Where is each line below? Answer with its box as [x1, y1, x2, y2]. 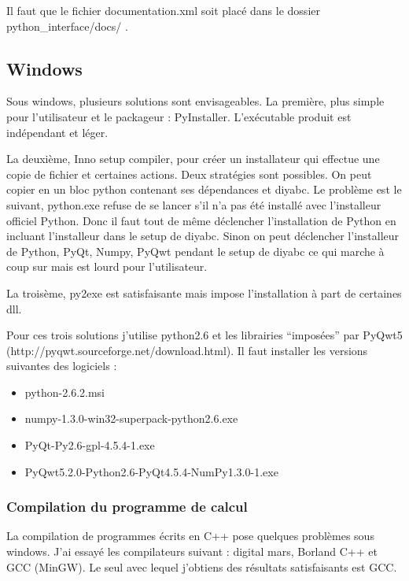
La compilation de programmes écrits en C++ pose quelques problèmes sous [6, 527, 374, 544]
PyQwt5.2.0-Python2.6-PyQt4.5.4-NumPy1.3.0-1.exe [24, 463, 278, 479]
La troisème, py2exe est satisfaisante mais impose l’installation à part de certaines [6, 284, 402, 301]
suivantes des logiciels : [6, 357, 117, 374]
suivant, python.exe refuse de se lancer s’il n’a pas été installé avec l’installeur [6, 196, 381, 213]
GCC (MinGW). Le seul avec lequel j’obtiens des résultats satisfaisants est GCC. [6, 558, 397, 575]
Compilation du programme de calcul [6, 497, 248, 516]
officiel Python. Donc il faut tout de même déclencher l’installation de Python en [6, 212, 396, 228]
